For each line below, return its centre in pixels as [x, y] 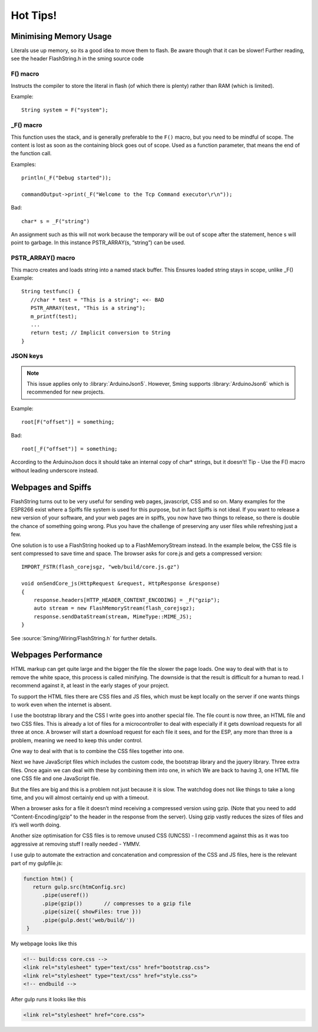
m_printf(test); [54, 316]
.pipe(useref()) [65, 895]
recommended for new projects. [66, 392]
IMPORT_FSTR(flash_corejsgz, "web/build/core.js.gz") [100, 567]
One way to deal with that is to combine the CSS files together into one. [97, 751]
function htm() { [48, 879]
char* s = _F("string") [56, 221]
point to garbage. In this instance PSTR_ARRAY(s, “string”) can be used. [98, 243]
